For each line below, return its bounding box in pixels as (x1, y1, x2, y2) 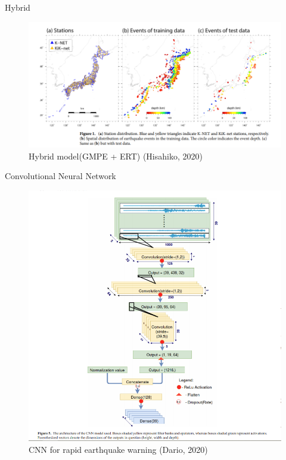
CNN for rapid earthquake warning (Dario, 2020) (29, 443, 208, 455)
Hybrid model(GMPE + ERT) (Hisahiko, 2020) (29, 149, 203, 162)
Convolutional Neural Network (5, 170, 116, 182)
